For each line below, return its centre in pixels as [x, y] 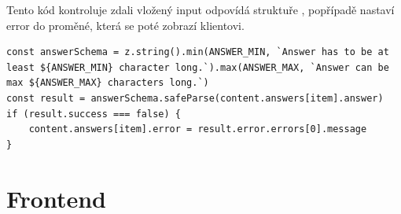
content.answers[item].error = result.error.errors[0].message [198, 129]
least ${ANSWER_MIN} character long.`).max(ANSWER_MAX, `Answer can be [198, 67]
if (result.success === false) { [94, 114]
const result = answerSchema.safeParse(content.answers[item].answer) [195, 98]
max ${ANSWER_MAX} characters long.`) [108, 83]
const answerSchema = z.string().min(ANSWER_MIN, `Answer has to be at [198, 52]
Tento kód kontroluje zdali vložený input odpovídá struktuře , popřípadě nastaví [200, 9]
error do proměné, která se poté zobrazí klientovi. [125, 25]
